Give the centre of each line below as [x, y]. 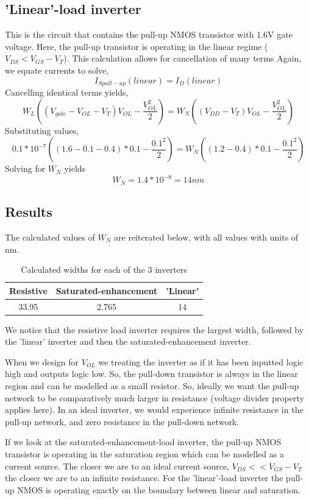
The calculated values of [50, 237]
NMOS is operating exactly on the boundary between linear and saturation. [159, 489]
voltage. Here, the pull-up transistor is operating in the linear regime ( [137, 46]
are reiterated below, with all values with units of [206, 237]
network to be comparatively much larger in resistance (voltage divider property [154, 397]
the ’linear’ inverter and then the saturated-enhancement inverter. [128, 341]
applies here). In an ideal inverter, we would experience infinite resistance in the [154, 410]
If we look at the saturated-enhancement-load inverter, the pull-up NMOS [143, 442]
